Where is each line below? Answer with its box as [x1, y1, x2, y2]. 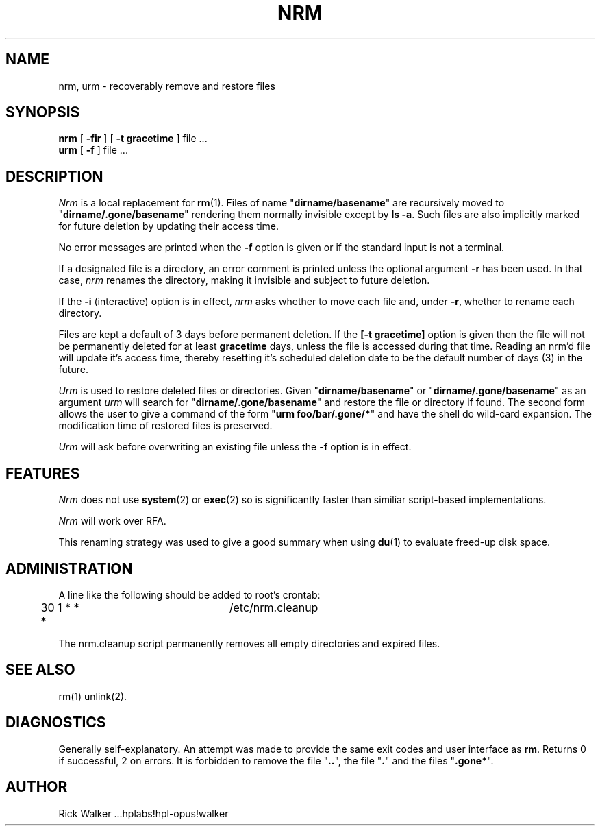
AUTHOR [5, 778, 68, 796]
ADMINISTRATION [5, 559, 133, 577]
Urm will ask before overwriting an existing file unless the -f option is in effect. [58, 441, 412, 453]
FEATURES [5, 464, 80, 482]
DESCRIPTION [5, 167, 103, 185]
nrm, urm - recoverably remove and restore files [58, 80, 275, 92]
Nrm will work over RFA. [58, 515, 166, 527]
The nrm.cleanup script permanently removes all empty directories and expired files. [58, 637, 440, 649]
